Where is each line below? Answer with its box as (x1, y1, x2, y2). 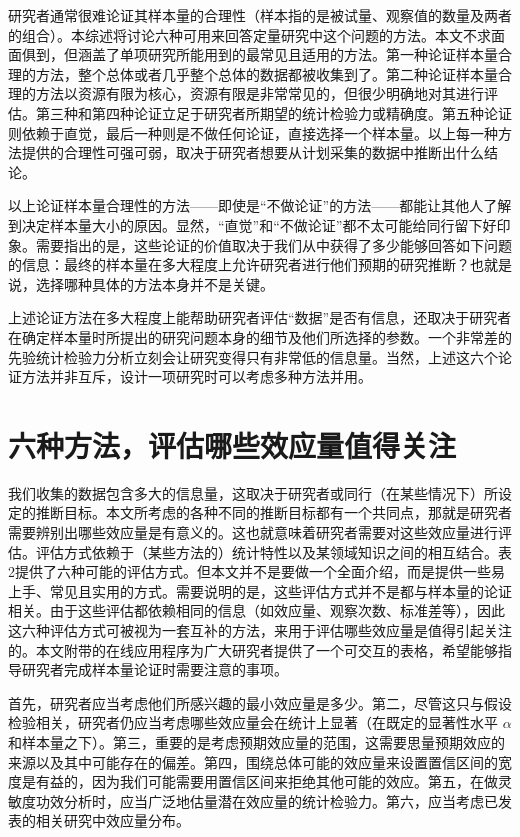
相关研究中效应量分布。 (35, 810, 190, 831)
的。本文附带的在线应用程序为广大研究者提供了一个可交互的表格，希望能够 (8, 639, 498, 660)
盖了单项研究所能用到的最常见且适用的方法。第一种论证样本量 (91, 44, 498, 65)
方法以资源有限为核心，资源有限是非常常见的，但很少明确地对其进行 (35, 83, 484, 104)
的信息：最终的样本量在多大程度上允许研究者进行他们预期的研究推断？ (8, 254, 470, 275)
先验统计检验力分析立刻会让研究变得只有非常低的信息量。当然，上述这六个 (8, 346, 498, 367)
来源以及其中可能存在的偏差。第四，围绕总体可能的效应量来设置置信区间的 (8, 751, 498, 772)
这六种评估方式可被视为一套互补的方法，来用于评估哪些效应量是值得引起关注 (8, 619, 512, 640)
